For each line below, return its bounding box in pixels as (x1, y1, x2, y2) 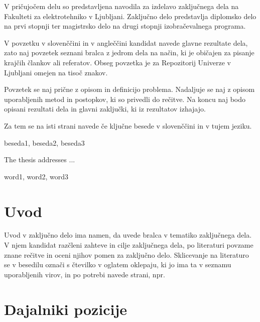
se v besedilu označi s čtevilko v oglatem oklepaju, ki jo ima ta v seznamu (4, 259, 231, 270)
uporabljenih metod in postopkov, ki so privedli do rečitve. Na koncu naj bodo (4, 93, 246, 104)
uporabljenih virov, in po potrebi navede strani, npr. (4, 269, 165, 279)
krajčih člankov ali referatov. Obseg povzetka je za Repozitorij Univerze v (4, 57, 231, 67)
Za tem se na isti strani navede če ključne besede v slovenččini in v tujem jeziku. (4, 120, 252, 131)
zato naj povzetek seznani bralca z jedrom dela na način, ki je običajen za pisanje (4, 47, 254, 58)
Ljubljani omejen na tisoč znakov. (4, 67, 108, 77)
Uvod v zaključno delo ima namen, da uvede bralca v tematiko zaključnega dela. (4, 230, 252, 240)
